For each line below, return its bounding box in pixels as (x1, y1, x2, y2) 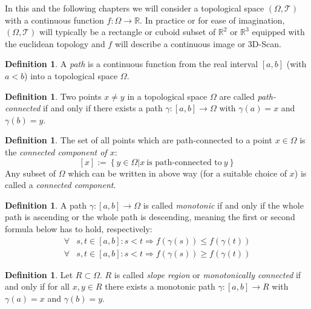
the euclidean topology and (5, 37, 105, 50)
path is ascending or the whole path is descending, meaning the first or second (5, 210, 295, 223)
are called (219, 89, 255, 102)
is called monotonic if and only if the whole (143, 198, 304, 211)
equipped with (252, 25, 305, 38)
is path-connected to (146, 158, 222, 167)
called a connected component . (5, 178, 116, 191)
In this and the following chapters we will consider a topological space (5, 2, 264, 14)
